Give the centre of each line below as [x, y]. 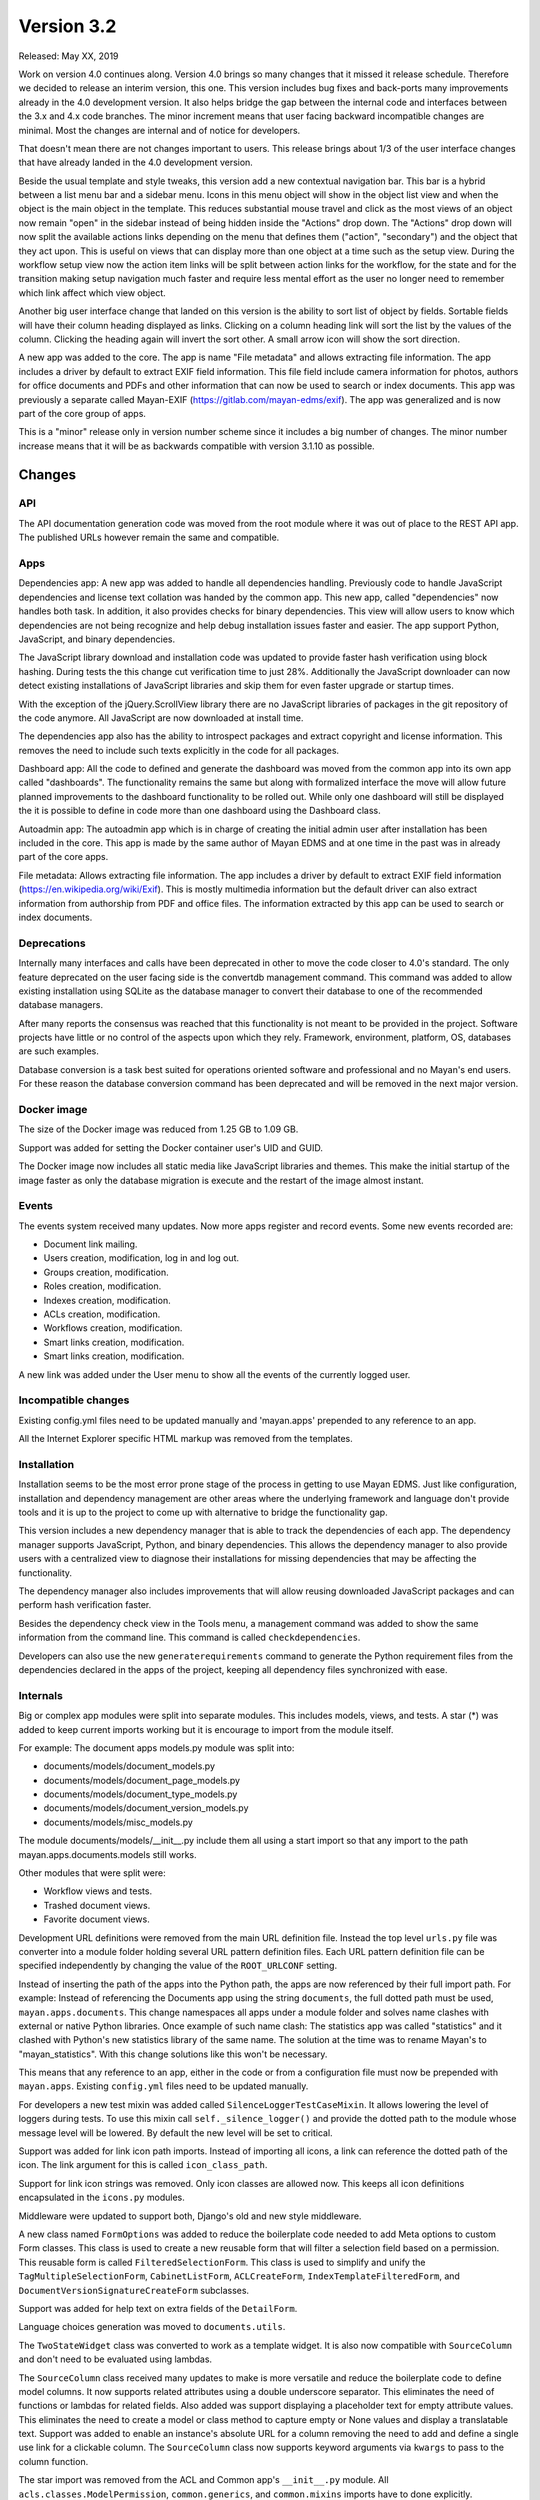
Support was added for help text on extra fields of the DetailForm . [158, 2308]
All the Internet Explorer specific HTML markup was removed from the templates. [186, 1439]
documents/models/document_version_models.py [146, 1808]
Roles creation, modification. [102, 1286]
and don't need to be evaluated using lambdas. [115, 2359]
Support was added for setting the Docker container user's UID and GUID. [171, 1147]
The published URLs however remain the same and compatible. [149, 537]
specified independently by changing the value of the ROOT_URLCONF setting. [178, 1966]
